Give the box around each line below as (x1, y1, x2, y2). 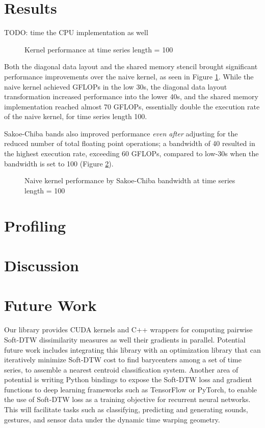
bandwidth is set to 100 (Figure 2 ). (4, 158, 114, 168)
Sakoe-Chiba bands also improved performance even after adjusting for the (4, 128, 238, 138)
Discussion (4, 255, 79, 275)
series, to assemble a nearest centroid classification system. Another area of (4, 364, 238, 375)
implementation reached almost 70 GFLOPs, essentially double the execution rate (4, 101, 260, 111)
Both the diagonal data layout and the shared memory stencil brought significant (4, 61, 258, 72)
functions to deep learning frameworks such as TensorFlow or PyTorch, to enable (4, 384, 257, 394)
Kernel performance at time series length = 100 (24, 44, 173, 54)
